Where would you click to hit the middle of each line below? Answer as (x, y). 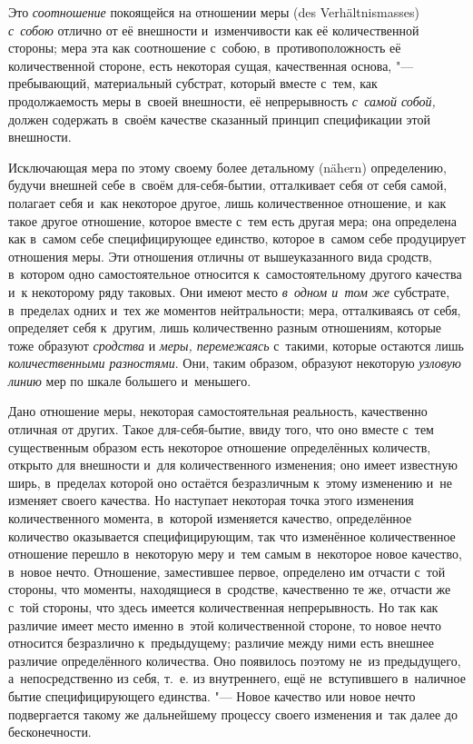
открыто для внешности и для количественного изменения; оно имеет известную (233, 465)
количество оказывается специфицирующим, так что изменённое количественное (232, 536)
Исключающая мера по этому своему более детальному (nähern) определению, (227, 167)
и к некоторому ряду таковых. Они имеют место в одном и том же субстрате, (229, 291)
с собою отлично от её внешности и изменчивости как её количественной (214, 30)
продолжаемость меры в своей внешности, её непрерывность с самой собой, (222, 100)
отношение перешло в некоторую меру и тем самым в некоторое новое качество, (235, 554)
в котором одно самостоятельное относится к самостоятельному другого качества (235, 274)
